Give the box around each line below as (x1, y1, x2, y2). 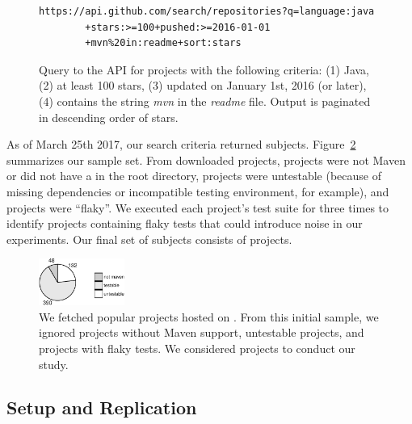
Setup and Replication (6, 395, 197, 420)
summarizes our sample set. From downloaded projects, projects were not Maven (6, 151, 406, 168)
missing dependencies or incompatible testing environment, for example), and (6, 183, 389, 199)
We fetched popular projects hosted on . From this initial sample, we (39, 308, 379, 325)
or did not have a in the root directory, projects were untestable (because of (6, 167, 382, 184)
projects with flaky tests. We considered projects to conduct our (39, 339, 355, 356)
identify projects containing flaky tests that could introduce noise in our (6, 215, 363, 232)
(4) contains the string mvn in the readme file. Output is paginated (39, 92, 371, 109)
